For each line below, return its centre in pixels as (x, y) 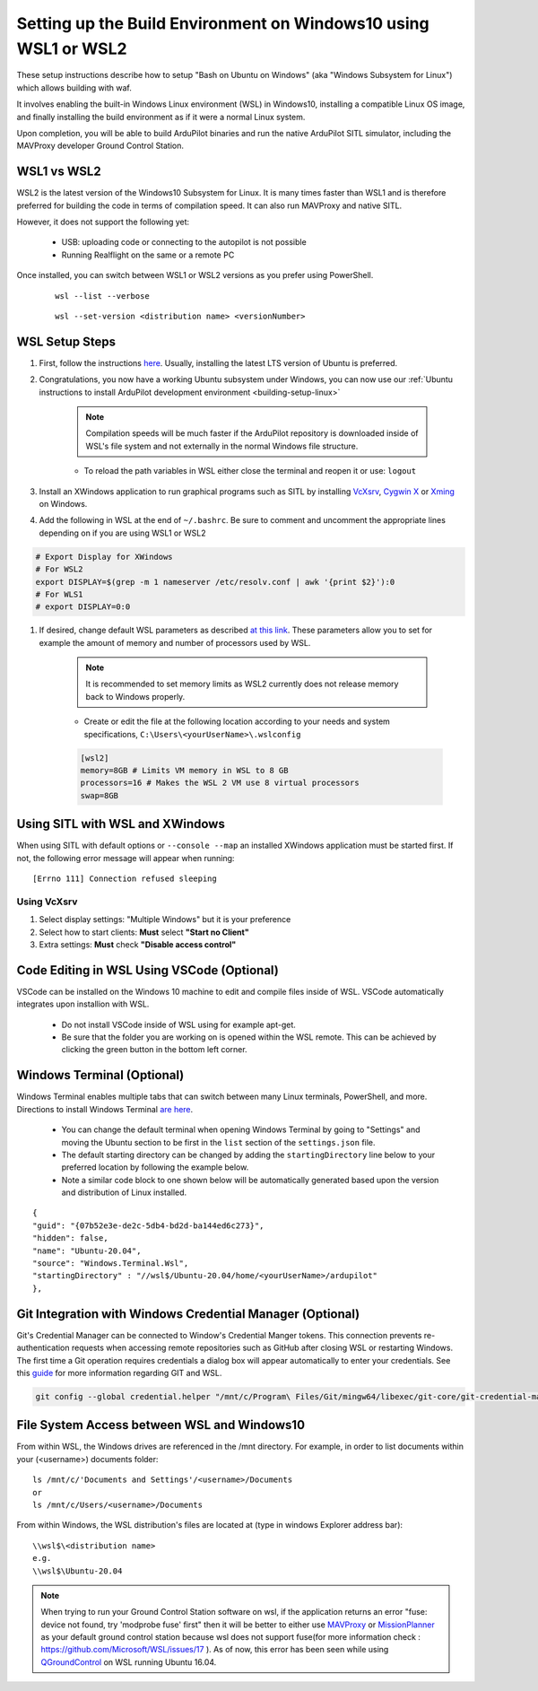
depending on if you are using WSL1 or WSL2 (122, 533)
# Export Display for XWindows (104, 557)
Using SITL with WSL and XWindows (121, 824)
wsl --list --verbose (102, 296)
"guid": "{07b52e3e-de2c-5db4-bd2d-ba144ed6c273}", (148, 1225)
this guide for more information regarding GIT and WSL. (119, 1373)
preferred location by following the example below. (155, 1167)
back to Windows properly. (135, 696)
